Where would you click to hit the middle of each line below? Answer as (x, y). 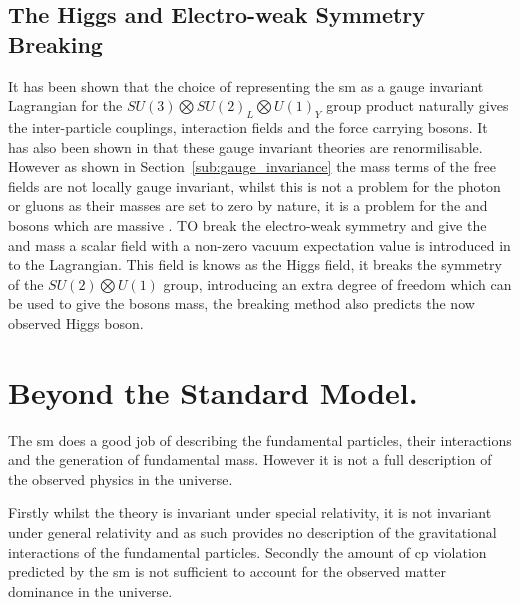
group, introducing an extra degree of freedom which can (337, 283)
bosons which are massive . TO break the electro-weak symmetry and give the (247, 224)
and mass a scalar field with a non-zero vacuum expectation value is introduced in (259, 244)
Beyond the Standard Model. (213, 391)
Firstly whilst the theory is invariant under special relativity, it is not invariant (250, 512)
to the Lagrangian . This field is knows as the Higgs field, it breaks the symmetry (255, 264)
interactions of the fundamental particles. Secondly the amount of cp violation (247, 551)
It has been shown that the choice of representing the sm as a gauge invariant (246, 85)
